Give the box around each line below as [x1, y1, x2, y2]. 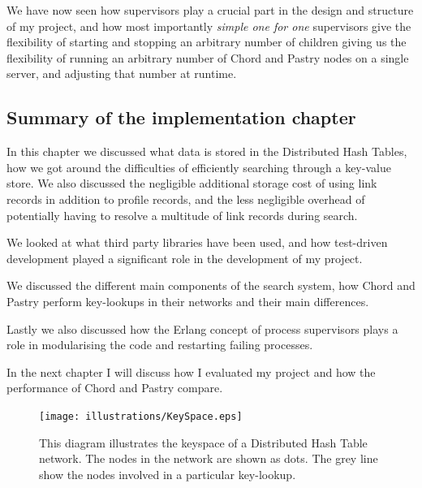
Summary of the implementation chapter [6, 105, 356, 130]
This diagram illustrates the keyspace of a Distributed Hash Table [39, 434, 368, 451]
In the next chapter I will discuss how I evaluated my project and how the [6, 363, 376, 380]
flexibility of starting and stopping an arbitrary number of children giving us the [6, 33, 407, 50]
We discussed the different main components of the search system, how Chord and [6, 277, 416, 294]
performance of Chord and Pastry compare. [6, 379, 223, 396]
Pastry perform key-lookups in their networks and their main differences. [6, 292, 369, 309]
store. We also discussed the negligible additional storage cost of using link [6, 175, 377, 192]
